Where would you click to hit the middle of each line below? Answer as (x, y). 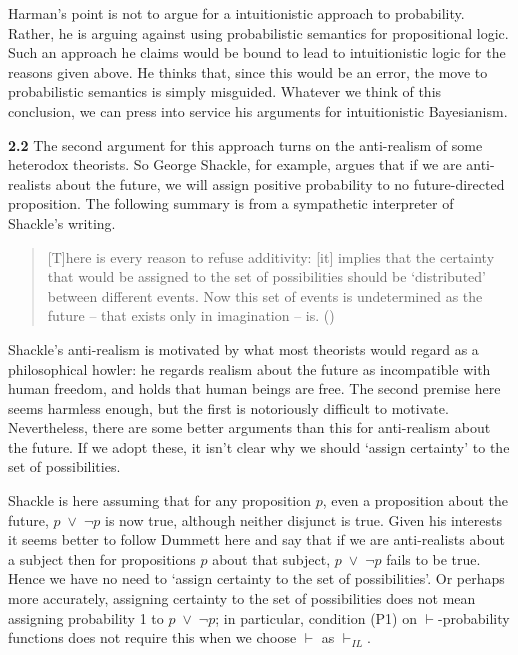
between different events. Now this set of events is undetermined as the (265, 295)
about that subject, (271, 558)
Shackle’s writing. (62, 222)
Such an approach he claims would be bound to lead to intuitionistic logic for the (257, 52)
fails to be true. (433, 558)
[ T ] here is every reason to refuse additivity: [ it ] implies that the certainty (271, 256)
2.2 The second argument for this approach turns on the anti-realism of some (245, 144)
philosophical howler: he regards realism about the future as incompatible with (249, 368)
